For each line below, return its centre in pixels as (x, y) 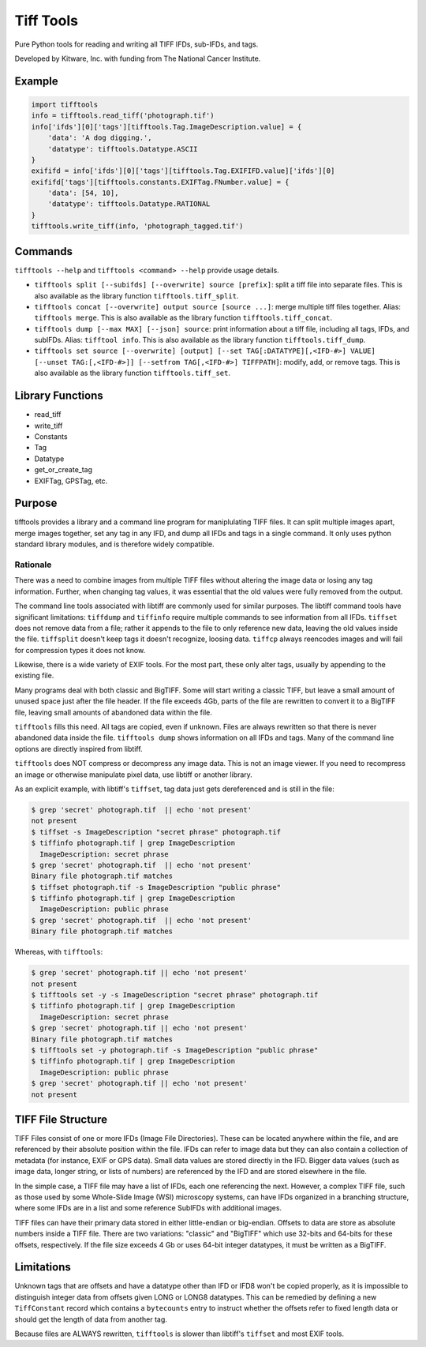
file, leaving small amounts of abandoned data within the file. (113, 712)
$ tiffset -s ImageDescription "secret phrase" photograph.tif (156, 832)
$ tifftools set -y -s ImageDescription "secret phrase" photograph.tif (175, 995)
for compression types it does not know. (80, 650)
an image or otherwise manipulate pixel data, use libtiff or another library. (133, 775)
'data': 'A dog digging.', (100, 138)
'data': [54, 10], (83, 193)
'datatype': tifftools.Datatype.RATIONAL (129, 204)
